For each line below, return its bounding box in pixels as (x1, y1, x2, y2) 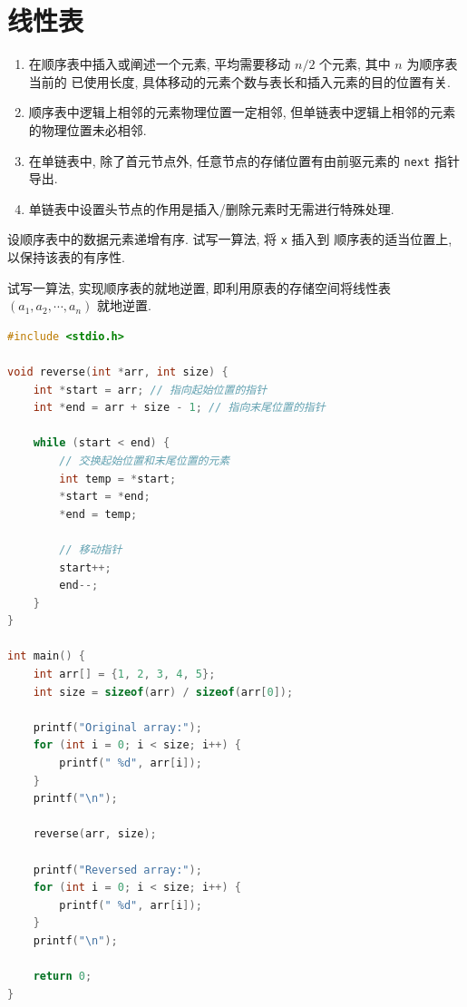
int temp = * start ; (59, 472, 177, 485)
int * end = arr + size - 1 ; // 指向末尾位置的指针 (33, 401, 326, 415)
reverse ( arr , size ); (33, 827, 157, 841)
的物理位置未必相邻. (28, 120, 147, 139)
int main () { (7, 650, 85, 663)
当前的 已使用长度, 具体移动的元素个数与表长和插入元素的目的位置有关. (28, 72, 451, 91)
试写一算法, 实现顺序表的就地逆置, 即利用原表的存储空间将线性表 (7, 278, 392, 297)
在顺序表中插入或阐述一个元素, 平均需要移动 (28, 54, 291, 73)
